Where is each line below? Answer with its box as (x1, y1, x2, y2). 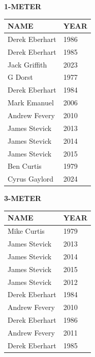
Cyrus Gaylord (8, 173, 54, 184)
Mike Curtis (8, 226, 45, 236)
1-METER (4, 1, 42, 11)
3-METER (4, 193, 42, 204)
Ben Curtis (8, 161, 42, 171)
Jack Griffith (8, 59, 47, 70)
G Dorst (8, 72, 33, 82)
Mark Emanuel (8, 97, 54, 108)
